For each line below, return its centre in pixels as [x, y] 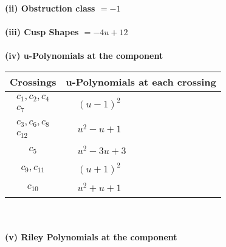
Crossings [33, 81]
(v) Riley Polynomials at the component [91, 236]
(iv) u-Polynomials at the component [84, 56]
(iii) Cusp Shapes [42, 32]
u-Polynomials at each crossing [141, 81]
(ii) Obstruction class [50, 8]
